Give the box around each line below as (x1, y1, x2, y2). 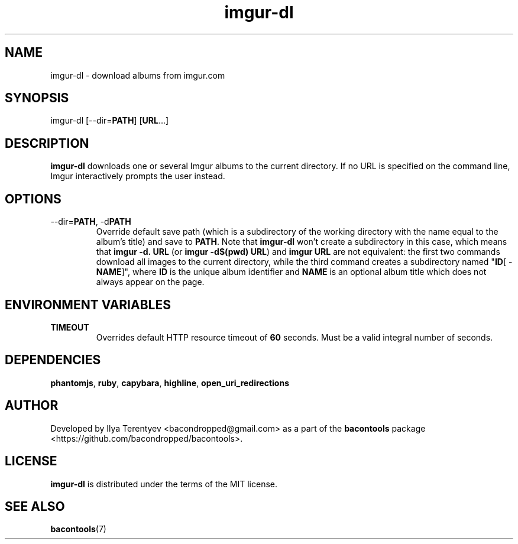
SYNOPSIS (5, 90, 69, 106)
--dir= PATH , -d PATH (50, 216, 131, 227)
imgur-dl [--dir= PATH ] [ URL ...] (50, 115, 169, 126)
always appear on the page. (96, 277, 205, 287)
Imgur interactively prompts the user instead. (50, 171, 225, 182)
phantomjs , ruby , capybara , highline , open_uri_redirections (50, 377, 289, 388)
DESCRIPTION (5, 135, 89, 151)
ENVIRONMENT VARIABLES (5, 297, 171, 312)
